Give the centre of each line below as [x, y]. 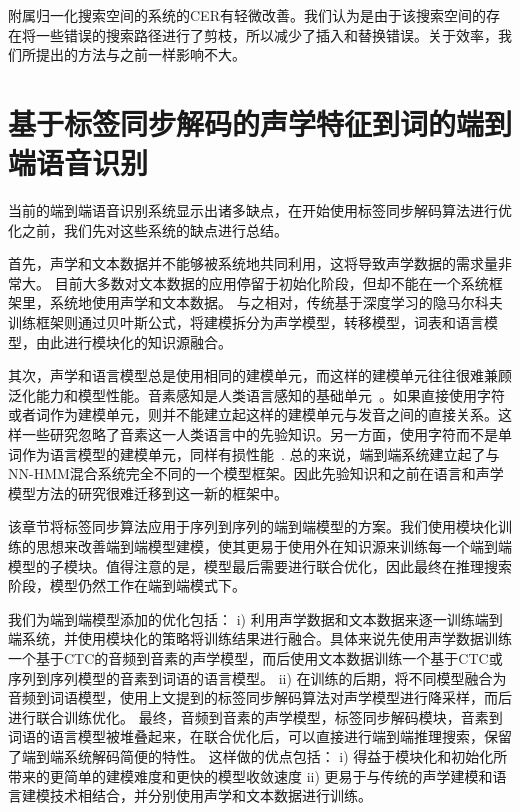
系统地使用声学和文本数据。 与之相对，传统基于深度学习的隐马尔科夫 [276, 302]
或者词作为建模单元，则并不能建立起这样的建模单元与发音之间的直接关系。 [253, 414]
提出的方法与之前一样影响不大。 [140, 54]
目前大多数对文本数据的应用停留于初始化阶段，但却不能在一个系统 [271, 282]
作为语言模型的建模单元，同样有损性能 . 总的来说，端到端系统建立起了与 [260, 453]
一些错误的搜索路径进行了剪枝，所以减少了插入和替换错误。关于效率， [266, 34]
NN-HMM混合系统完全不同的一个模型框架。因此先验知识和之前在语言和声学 [256, 473]
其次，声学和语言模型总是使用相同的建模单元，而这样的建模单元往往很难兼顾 [260, 375]
